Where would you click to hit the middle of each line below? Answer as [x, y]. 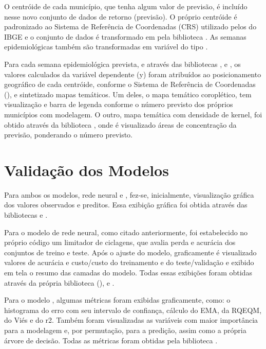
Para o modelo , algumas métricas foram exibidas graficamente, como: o [117, 300]
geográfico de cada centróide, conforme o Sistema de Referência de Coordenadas [130, 84]
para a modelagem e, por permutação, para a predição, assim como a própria [125, 330]
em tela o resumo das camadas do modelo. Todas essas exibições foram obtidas [128, 272]
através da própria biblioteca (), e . [59, 282]
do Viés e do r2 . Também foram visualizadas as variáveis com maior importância [131, 320]
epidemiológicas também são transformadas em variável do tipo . [106, 47]
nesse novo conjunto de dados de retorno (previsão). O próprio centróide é [121, 16]
